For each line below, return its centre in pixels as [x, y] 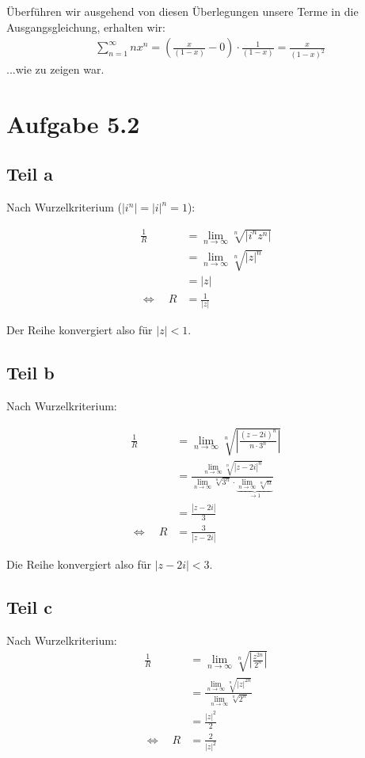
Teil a [30, 174]
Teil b [30, 373]
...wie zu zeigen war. [55, 69]
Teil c [30, 606]
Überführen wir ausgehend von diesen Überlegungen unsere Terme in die [182, 11]
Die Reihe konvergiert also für [79, 564]
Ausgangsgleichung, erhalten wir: [86, 27]
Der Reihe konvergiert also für [80, 330]
